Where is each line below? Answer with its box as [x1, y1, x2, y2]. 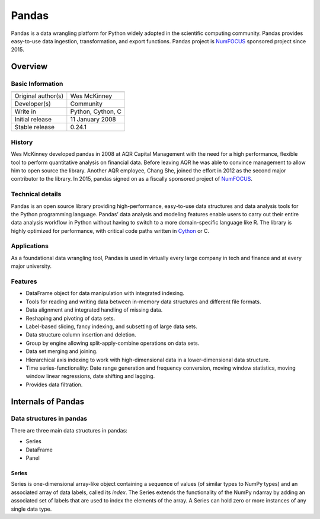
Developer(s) [14, 100, 52, 108]
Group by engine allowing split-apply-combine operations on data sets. [25, 339, 200, 347]
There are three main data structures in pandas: [11, 427, 127, 434]
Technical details [11, 190, 62, 198]
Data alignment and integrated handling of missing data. [25, 306, 163, 313]
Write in [14, 107, 37, 116]
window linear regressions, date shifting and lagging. [25, 373, 155, 380]
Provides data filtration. [25, 381, 83, 388]
